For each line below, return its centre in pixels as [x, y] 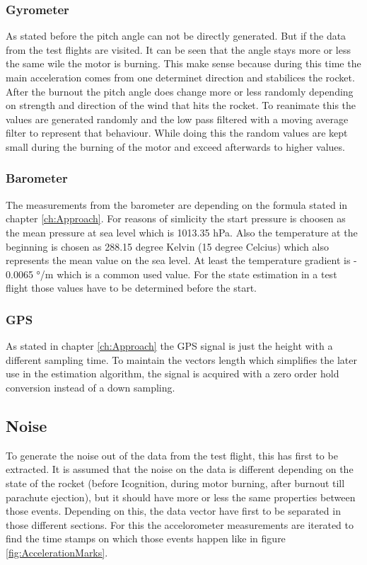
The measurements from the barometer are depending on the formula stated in [177, 204]
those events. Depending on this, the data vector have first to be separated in [173, 511]
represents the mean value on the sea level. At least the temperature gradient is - [181, 260]
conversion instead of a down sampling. [91, 387]
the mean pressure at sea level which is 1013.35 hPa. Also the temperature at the [182, 232]
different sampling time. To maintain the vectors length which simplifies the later [182, 359]
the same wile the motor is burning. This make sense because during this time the [183, 63]
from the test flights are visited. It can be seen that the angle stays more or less [178, 49]
